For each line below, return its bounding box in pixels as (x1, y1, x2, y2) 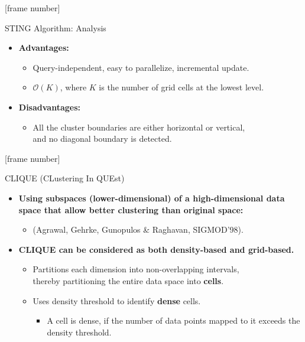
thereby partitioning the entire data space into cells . (33, 274, 224, 286)
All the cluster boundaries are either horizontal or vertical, (33, 120, 245, 133)
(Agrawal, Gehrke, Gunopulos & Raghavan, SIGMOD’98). (33, 223, 244, 236)
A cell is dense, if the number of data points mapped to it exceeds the (47, 314, 300, 327)
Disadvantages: (18, 100, 80, 113)
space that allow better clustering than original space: (18, 203, 244, 216)
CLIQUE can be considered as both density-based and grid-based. (18, 243, 294, 255)
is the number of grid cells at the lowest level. (99, 81, 264, 93)
